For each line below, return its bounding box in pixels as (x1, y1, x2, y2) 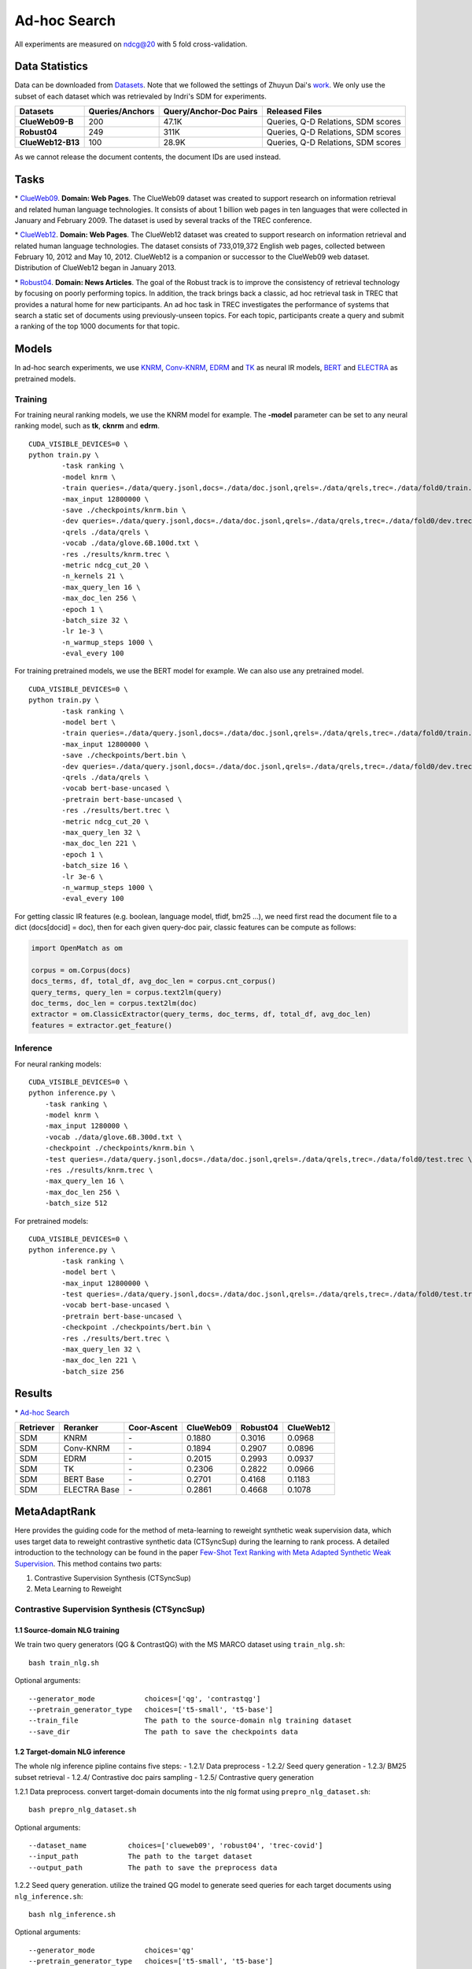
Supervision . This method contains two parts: (14, 1559, 162, 1568)
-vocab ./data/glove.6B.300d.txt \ (44, 1133, 183, 1141)
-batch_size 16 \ (61, 861, 129, 870)
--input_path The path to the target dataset (28, 1852, 253, 1861)
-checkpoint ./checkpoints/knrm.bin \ (44, 1144, 195, 1153)
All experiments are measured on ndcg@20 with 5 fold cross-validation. (14, 39, 248, 49)
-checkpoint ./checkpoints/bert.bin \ (61, 1323, 212, 1332)
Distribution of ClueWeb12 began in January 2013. (14, 263, 177, 273)
